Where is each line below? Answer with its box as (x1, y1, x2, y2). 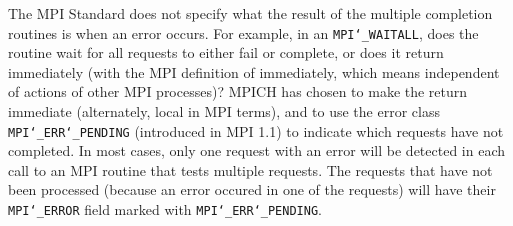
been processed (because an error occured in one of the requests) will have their (8, 179, 496, 200)
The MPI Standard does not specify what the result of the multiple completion (8, 3, 493, 23)
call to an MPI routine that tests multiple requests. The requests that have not (8, 159, 493, 180)
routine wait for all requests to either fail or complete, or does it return (8, 42, 444, 63)
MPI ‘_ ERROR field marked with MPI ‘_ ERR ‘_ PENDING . (8, 199, 322, 220)
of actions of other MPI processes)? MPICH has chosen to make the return (8, 81, 468, 102)
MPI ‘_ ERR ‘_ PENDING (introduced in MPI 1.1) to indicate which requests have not (8, 120, 504, 141)
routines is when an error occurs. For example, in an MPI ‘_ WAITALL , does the (8, 22, 479, 43)
